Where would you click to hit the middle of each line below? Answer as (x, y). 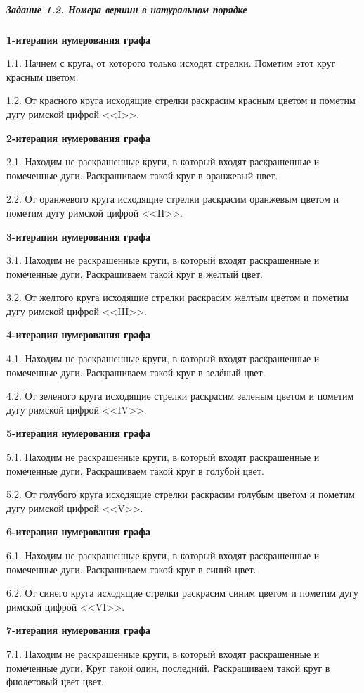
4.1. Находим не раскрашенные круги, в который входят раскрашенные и (163, 358)
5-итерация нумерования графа (78, 433)
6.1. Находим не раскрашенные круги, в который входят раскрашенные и (163, 555)
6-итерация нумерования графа (78, 532)
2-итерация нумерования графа (78, 138)
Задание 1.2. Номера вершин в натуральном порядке (127, 9)
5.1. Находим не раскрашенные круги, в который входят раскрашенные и (163, 457)
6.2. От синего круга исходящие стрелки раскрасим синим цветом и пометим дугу (182, 593)
